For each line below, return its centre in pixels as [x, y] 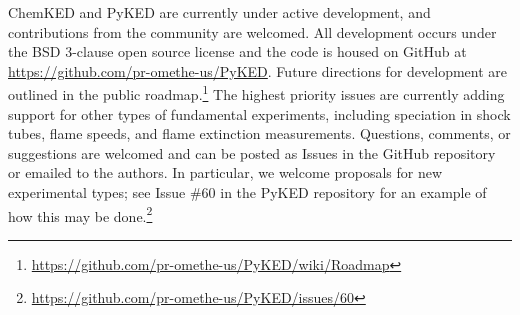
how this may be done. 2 [80, 214]
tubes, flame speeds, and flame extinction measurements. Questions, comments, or [259, 133]
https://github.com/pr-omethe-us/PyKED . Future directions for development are [258, 70]
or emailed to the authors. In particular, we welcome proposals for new [225, 172]
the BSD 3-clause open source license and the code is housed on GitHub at [237, 51]
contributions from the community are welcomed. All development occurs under [252, 31]
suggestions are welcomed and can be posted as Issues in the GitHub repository [252, 152]
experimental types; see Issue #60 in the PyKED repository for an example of [247, 192]
